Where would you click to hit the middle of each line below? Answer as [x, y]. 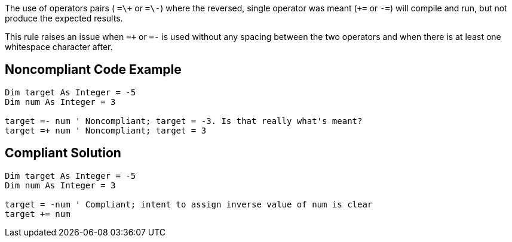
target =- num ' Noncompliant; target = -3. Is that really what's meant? [184, 121]
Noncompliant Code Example [93, 70]
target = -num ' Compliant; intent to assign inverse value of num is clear [189, 204]
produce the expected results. [64, 18]
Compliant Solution [63, 153]
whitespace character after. [59, 47]
